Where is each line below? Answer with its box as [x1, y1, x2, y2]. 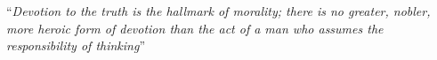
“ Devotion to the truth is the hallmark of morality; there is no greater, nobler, [6, 2, 431, 19]
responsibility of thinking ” [6, 36, 146, 55]
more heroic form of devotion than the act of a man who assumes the [6, 19, 384, 37]
